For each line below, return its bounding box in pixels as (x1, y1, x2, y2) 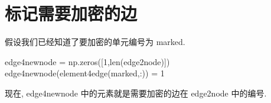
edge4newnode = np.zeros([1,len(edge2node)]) (5, 55, 170, 67)
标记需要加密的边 (5, 1, 138, 25)
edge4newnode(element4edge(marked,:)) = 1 (5, 67, 165, 79)
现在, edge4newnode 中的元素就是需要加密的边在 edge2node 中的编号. (5, 86, 267, 99)
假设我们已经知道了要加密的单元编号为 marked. (5, 36, 185, 48)
